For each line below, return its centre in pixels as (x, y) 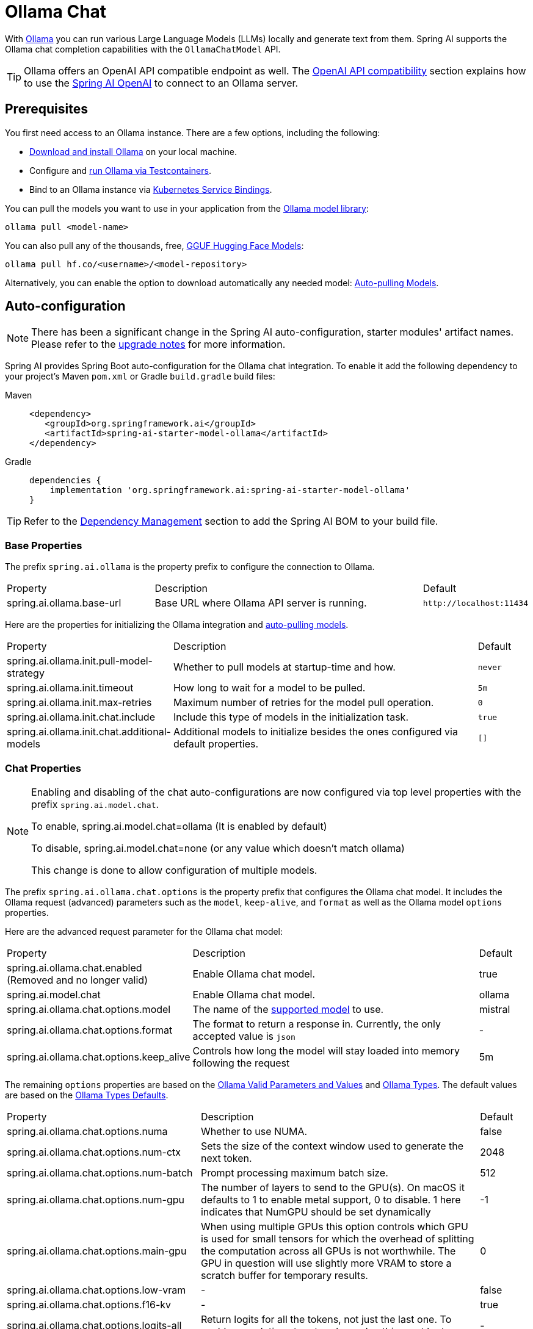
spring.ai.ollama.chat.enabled (74, 967)
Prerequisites (46, 109)
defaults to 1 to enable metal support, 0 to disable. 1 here (331, 1199)
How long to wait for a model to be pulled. (269, 688)
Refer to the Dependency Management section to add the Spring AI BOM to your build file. (231, 521)
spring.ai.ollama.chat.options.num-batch (100, 1172)
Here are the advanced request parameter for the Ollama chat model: (144, 931)
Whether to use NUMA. (254, 1131)
